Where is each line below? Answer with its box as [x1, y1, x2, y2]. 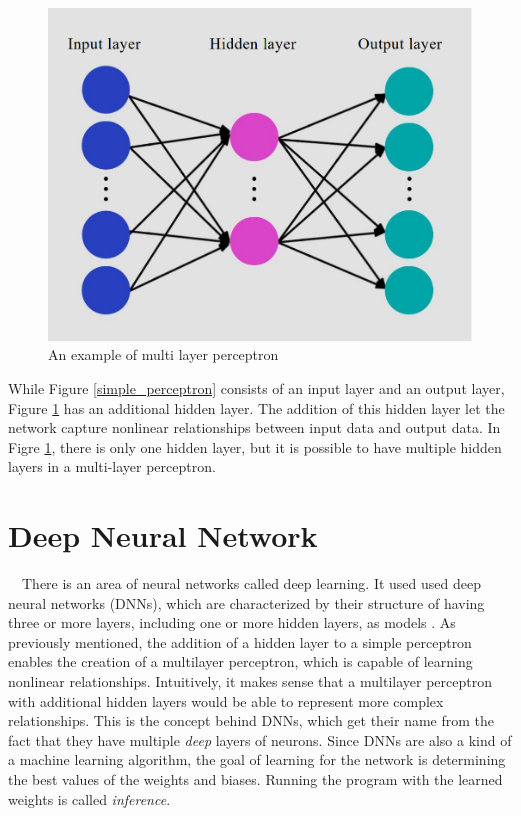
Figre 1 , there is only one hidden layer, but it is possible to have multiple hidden [8, 436, 502, 457]
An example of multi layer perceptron [48, 344, 279, 365]
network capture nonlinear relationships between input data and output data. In [8, 417, 501, 438]
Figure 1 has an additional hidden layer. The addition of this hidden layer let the [8, 397, 505, 418]
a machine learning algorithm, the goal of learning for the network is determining [8, 749, 506, 770]
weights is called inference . [8, 788, 171, 809]
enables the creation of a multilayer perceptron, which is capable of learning [8, 651, 473, 672]
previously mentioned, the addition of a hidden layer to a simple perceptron [8, 631, 472, 652]
